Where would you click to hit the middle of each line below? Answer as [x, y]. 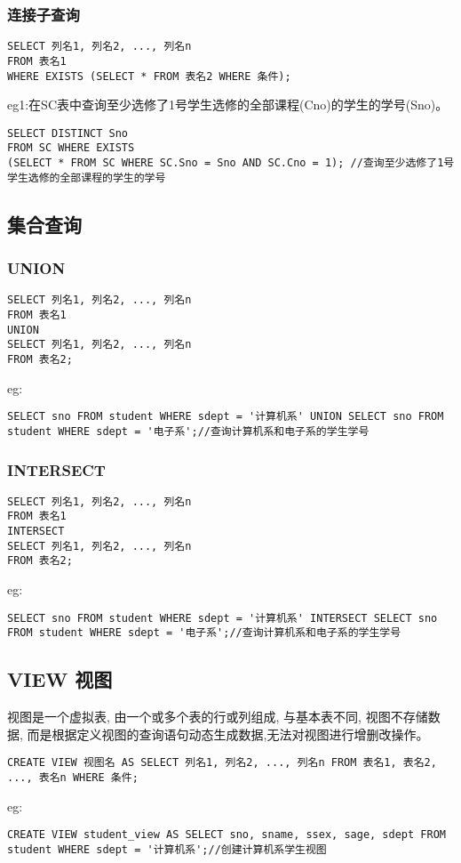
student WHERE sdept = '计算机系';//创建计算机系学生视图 [167, 849]
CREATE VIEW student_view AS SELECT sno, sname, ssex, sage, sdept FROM [227, 835]
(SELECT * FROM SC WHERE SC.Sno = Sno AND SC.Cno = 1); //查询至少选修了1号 [231, 163]
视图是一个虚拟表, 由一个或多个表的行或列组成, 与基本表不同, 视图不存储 [218, 717]
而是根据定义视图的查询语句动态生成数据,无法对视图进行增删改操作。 [228, 734]
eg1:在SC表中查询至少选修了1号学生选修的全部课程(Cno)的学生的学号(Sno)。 [228, 105]
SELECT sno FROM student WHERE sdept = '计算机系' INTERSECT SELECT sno [223, 618]
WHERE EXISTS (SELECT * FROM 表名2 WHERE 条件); [149, 76]
